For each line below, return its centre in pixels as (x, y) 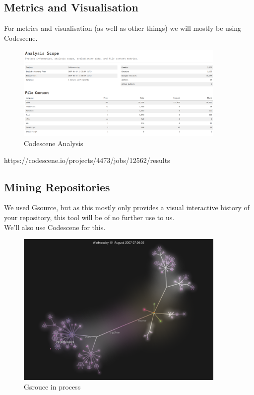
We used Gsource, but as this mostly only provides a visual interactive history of (127, 207)
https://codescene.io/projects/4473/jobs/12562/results (87, 160)
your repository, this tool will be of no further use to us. (89, 217)
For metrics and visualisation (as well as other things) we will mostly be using (123, 28)
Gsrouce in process (52, 387)
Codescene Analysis (54, 143)
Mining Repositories (57, 187)
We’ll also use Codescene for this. (55, 227)
